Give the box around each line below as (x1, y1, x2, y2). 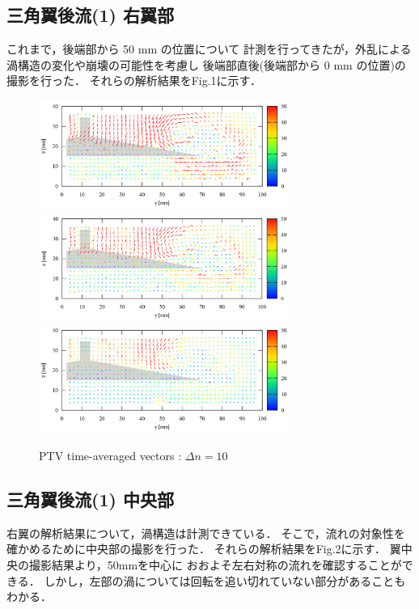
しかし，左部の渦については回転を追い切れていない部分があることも (44, 572, 406, 589)
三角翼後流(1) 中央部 (6, 486, 174, 511)
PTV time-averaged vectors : (39, 446, 182, 463)
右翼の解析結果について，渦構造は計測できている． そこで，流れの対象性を (6, 524, 405, 541)
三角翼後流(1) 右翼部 (6, 2, 174, 27)
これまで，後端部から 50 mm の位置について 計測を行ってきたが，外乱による (6, 40, 412, 57)
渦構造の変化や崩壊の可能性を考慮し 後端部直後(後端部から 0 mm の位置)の (6, 56, 406, 73)
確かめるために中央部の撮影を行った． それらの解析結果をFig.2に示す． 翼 (6, 540, 401, 557)
